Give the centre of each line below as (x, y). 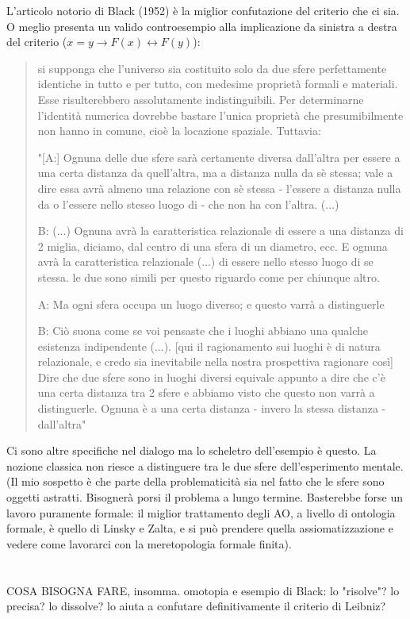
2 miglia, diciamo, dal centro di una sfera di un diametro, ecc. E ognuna (213, 246)
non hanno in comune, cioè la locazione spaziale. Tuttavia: (179, 131)
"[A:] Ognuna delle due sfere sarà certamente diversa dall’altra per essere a (219, 157)
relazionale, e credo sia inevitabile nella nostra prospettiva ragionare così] (215, 361)
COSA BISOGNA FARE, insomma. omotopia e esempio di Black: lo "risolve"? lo (203, 590)
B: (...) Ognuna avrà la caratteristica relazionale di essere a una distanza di (220, 231)
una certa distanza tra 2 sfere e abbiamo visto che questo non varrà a (206, 392)
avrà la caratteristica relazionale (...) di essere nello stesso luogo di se (205, 261)
